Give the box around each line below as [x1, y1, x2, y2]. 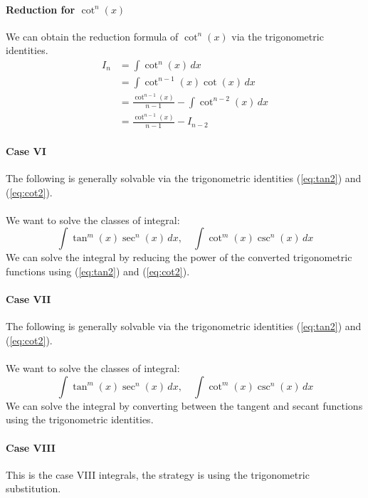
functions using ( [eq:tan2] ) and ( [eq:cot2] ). [6, 264, 190, 279]
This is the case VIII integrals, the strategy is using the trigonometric [6, 467, 310, 482]
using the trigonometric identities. [6, 412, 154, 427]
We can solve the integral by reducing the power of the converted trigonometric [6, 250, 352, 265]
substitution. [6, 481, 61, 496]
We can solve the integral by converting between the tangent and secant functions [6, 398, 363, 413]
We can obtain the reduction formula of [6, 28, 179, 43]
